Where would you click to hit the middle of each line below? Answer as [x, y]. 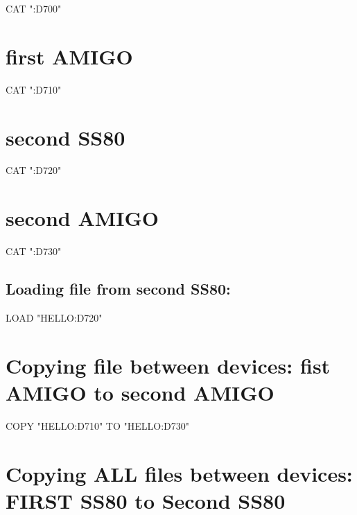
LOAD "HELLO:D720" [54, 317]
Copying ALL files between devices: [179, 473]
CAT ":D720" [34, 170]
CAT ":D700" [34, 8]
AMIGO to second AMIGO [140, 392]
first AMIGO [69, 56]
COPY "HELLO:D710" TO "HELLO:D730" [97, 425]
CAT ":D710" [34, 89]
